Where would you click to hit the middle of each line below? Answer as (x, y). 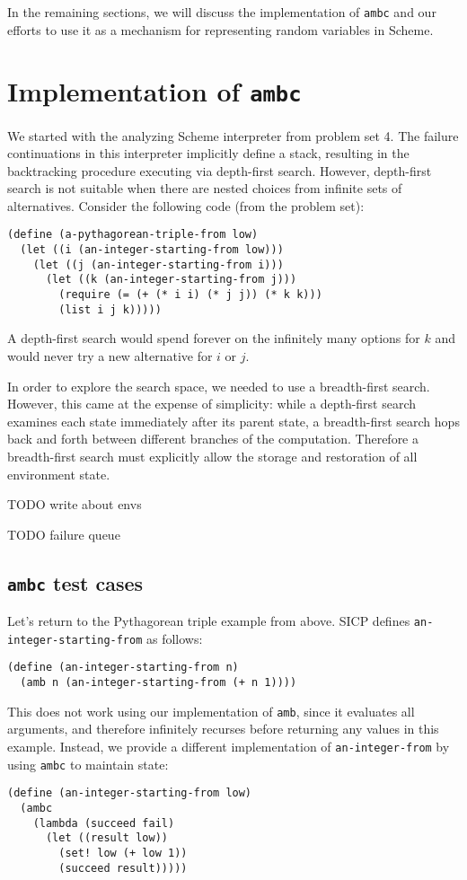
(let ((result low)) (106, 838)
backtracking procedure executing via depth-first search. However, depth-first (220, 170)
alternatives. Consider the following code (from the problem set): (186, 205)
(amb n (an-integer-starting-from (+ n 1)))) (159, 683)
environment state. (59, 474)
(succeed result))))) (123, 868)
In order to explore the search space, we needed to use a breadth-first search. (219, 386)
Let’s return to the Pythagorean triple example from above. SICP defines (209, 621)
